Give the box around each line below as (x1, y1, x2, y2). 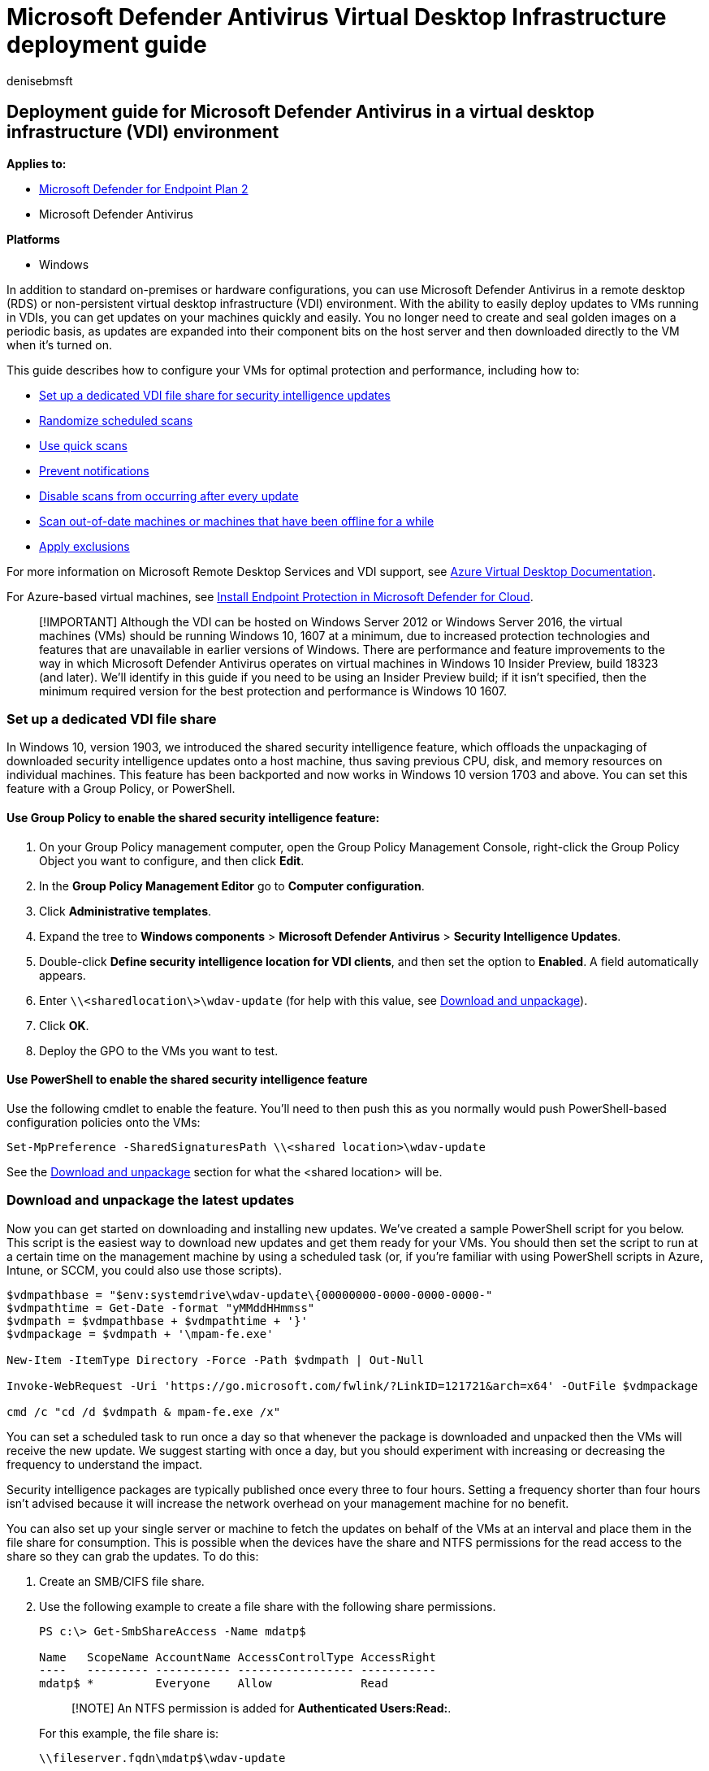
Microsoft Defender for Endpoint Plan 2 (39, 181, 249, 196)
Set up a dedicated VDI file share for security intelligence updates (39, 388, 391, 402)
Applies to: (6, 156, 67, 171)
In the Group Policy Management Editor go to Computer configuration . (39, 878, 425, 893)
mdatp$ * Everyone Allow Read (39, 1676, 388, 1690)
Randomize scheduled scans (39, 413, 193, 427)
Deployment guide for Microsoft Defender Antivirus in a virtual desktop (6, 102, 594, 123)
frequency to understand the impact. (6, 1457, 203, 1471)
